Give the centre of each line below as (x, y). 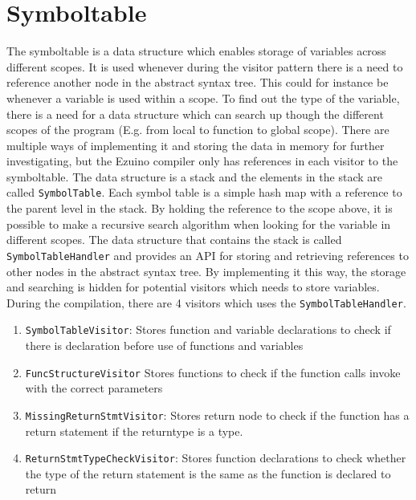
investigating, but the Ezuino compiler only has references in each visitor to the (202, 161)
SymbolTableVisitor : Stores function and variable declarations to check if (208, 329)
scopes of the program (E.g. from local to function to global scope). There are (198, 130)
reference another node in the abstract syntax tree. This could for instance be (198, 82)
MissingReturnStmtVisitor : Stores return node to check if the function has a (217, 415)
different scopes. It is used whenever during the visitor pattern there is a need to (205, 66)
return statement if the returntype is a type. (134, 431)
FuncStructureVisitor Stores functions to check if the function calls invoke (213, 372)
